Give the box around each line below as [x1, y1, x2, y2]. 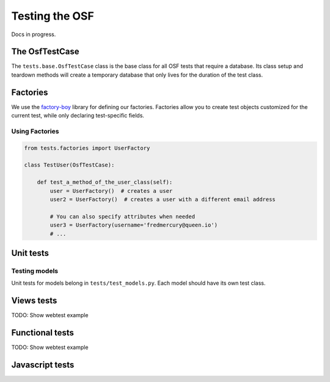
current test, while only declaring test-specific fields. [11, 112, 145, 119]
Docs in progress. [11, 31, 56, 38]
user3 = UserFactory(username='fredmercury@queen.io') [50, 222, 218, 229]
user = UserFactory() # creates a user [50, 187, 173, 194]
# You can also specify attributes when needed [50, 213, 196, 220]
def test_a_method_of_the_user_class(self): [37, 179, 173, 186]
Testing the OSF [11, 9, 94, 23]
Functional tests [11, 328, 75, 338]
